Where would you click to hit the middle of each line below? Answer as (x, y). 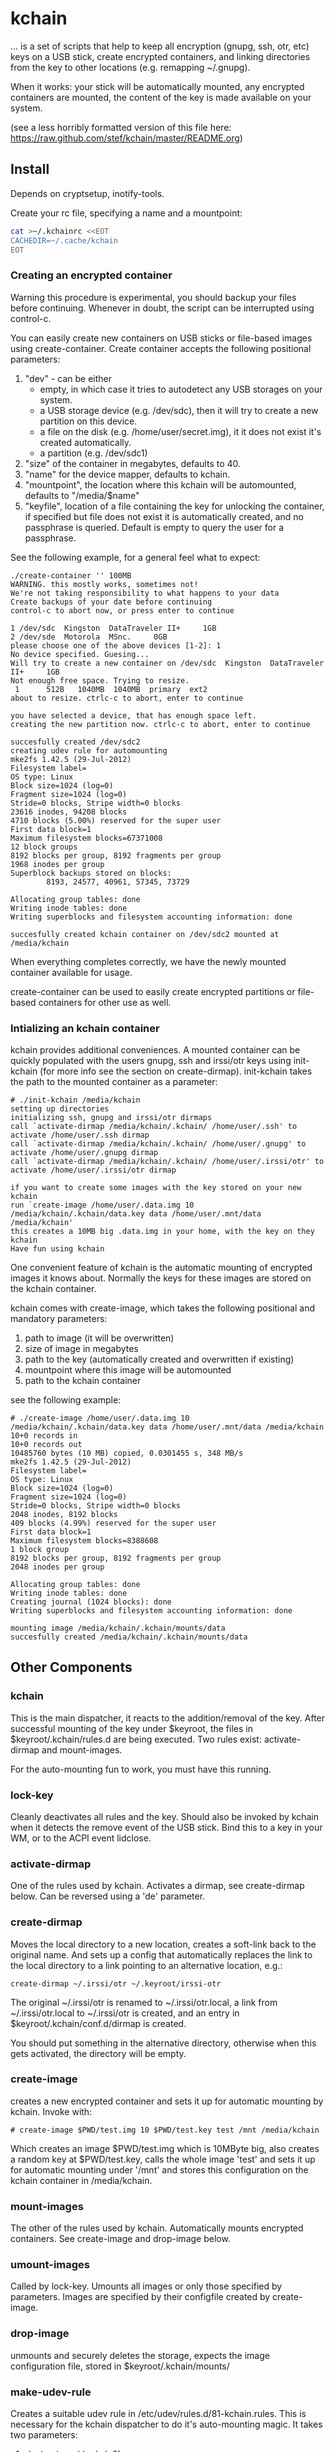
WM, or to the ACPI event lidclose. (81, 1838)
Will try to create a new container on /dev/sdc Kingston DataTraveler (167, 663)
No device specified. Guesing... (80, 654)
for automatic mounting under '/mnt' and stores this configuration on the (159, 2169)
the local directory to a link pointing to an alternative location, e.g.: (146, 1965)
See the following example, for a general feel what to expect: (135, 557)
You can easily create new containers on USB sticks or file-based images (161, 338)
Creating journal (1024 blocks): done (91, 1602)
